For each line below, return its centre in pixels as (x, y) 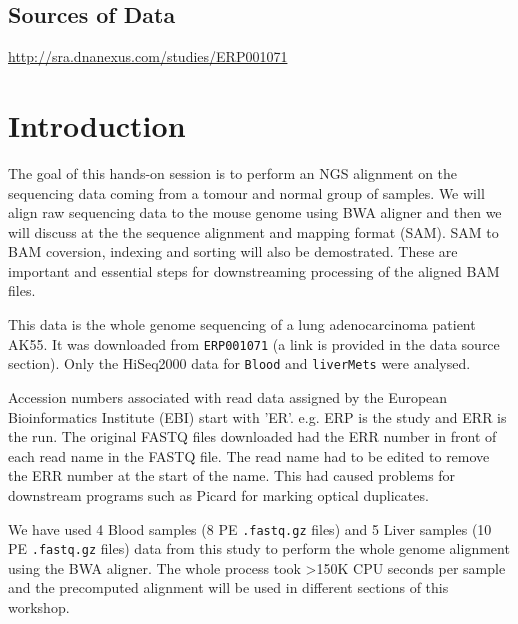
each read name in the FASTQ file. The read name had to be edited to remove (249, 455)
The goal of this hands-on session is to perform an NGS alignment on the (233, 172)
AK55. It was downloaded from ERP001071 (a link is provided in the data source (254, 343)
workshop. (39, 607)
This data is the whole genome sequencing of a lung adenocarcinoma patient (242, 324)
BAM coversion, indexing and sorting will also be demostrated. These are (233, 251)
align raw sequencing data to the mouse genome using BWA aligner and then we (255, 212)
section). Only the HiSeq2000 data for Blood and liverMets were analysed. (239, 363)
